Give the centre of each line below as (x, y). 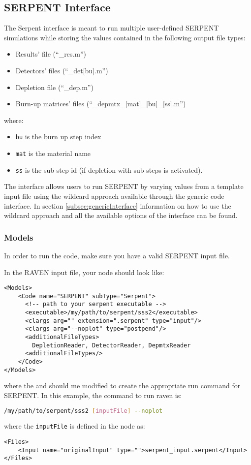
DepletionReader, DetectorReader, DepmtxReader (111, 345)
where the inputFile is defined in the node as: (75, 426)
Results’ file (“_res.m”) (51, 54)
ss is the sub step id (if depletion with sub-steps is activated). (109, 170)
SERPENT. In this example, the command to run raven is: (93, 395)
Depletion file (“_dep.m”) (54, 87)
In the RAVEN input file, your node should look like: (84, 272)
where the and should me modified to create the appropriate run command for (122, 386)
